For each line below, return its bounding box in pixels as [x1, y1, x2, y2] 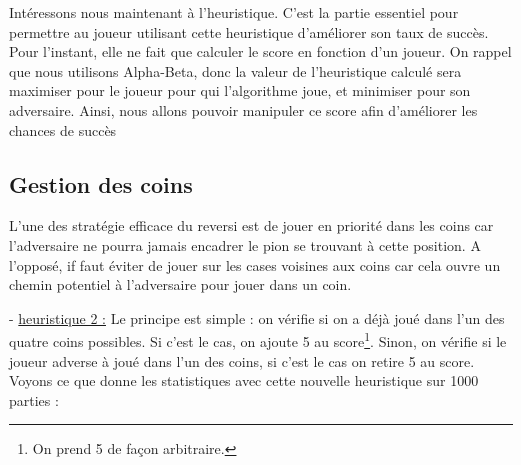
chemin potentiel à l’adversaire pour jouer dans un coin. [9, 274, 352, 295]
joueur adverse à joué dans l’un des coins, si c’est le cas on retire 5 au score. [9, 350, 475, 371]
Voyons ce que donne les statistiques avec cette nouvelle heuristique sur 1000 [9, 370, 479, 391]
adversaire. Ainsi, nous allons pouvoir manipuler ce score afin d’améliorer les [9, 99, 478, 120]
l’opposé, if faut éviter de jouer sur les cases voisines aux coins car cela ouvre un [9, 254, 501, 275]
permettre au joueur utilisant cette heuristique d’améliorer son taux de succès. [9, 21, 489, 42]
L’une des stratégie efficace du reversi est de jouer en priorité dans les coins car [9, 215, 494, 236]
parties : [9, 389, 59, 410]
